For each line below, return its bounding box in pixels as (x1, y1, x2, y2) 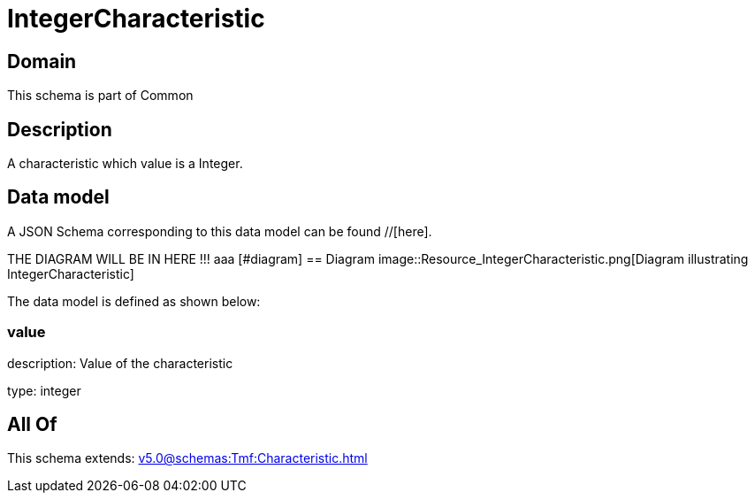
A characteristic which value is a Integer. (7, 156, 243, 172)
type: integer (7, 382, 81, 398)
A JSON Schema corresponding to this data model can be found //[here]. (7, 223, 432, 239)
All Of (7, 413, 57, 436)
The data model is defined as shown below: (7, 293, 261, 309)
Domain (7, 50, 77, 73)
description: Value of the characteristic (7, 355, 233, 371)
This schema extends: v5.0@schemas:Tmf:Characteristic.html (7, 450, 368, 466)
